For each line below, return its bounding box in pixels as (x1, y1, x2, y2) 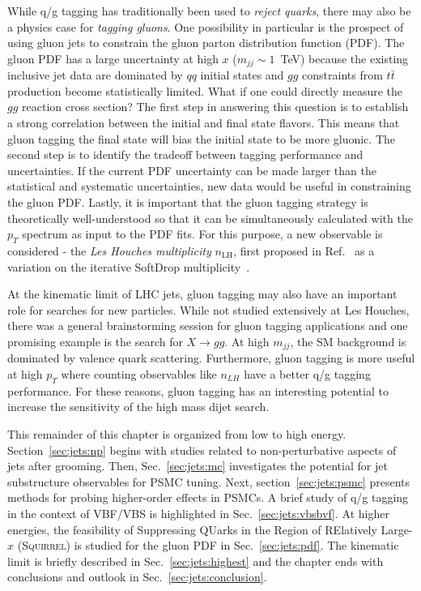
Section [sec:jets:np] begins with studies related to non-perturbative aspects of (7, 441, 397, 458)
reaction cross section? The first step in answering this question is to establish (22, 98, 409, 115)
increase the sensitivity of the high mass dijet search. (7, 398, 270, 415)
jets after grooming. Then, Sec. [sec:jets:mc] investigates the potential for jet (7, 457, 388, 474)
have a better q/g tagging (244, 365, 371, 382)
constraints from (302, 66, 383, 84)
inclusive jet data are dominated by (7, 66, 183, 84)
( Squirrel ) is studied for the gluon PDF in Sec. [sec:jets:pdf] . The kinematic (17, 537, 399, 554)
